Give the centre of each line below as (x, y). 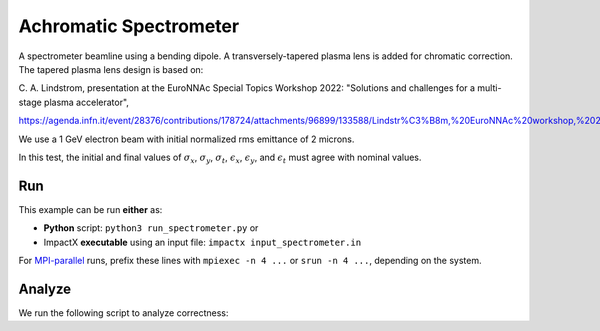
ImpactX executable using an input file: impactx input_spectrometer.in (202, 242)
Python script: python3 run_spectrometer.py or (151, 228)
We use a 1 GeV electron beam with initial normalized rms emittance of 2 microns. (186, 139)
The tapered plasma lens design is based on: (111, 69)
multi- (489, 88)
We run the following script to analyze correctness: (123, 312)
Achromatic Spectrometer (129, 26)
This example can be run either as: (90, 209)
